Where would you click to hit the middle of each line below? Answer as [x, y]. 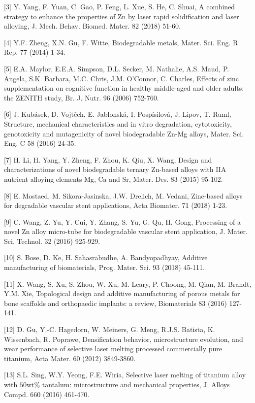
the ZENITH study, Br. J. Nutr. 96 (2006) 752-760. [81, 97]
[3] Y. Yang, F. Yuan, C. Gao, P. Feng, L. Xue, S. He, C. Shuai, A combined [120, 6]
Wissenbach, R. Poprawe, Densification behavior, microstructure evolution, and [124, 339]
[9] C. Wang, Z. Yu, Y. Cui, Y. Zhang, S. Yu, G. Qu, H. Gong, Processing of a [122, 221]
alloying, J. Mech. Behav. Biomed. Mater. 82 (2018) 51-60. [92, 26]
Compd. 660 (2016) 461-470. [47, 394]
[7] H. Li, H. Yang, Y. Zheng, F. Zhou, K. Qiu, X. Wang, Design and [108, 159]
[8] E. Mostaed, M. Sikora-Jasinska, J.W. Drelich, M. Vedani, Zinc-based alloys [123, 195]
